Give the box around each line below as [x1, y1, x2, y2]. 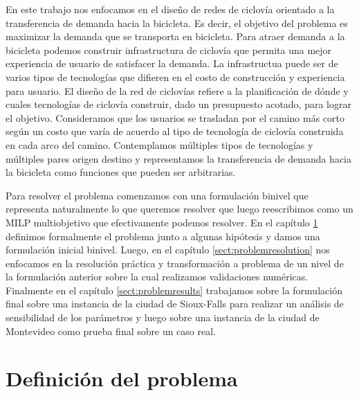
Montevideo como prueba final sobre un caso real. [6, 323, 216, 338]
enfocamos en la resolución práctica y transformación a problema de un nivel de [6, 255, 344, 270]
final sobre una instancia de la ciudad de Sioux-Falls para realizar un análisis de [6, 296, 344, 311]
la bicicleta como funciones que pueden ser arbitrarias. [6, 165, 236, 179]
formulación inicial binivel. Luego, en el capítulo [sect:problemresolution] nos [6, 242, 330, 257]
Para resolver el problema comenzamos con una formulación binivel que [6, 188, 309, 202]
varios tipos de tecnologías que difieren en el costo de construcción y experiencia [6, 69, 345, 84]
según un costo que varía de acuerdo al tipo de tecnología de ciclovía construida [6, 124, 344, 138]
